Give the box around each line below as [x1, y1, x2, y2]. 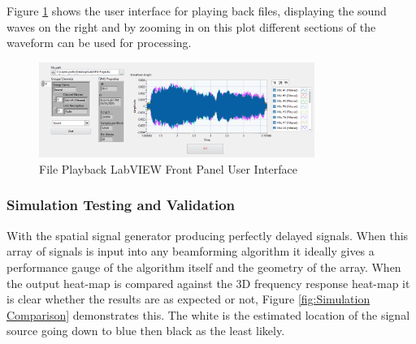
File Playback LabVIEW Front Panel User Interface [39, 160, 297, 177]
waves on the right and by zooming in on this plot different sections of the [6, 18, 376, 35]
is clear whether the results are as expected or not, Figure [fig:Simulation [6, 290, 370, 307]
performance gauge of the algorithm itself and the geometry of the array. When [6, 258, 401, 275]
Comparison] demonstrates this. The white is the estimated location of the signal [6, 306, 410, 323]
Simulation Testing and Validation [6, 195, 236, 215]
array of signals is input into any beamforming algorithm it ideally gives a [6, 243, 375, 260]
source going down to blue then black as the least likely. [6, 322, 285, 339]
